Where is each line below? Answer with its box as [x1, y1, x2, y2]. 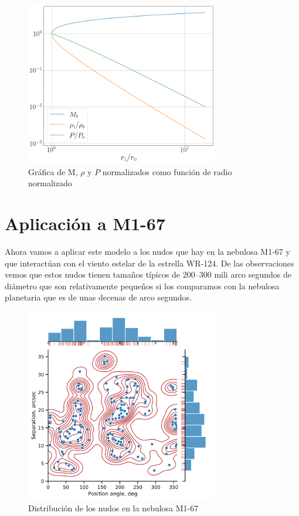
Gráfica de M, [28, 165, 78, 177]
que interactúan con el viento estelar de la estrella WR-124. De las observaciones [5, 257, 294, 269]
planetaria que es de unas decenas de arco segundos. [5, 291, 192, 303]
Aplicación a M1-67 [5, 211, 165, 235]
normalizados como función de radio [102, 165, 232, 177]
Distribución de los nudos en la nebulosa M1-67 [28, 501, 199, 514]
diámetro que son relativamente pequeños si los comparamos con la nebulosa [5, 279, 280, 292]
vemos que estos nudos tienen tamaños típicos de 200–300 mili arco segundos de [5, 268, 292, 281]
